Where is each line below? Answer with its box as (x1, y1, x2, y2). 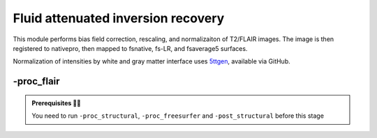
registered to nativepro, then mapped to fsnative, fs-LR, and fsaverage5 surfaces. (13, 44, 248, 52)
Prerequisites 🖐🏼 (31, 98, 82, 107)
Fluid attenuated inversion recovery (13, 10, 225, 26)
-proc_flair (13, 75, 60, 87)
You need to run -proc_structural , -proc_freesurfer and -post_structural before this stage (31, 112, 325, 120)
